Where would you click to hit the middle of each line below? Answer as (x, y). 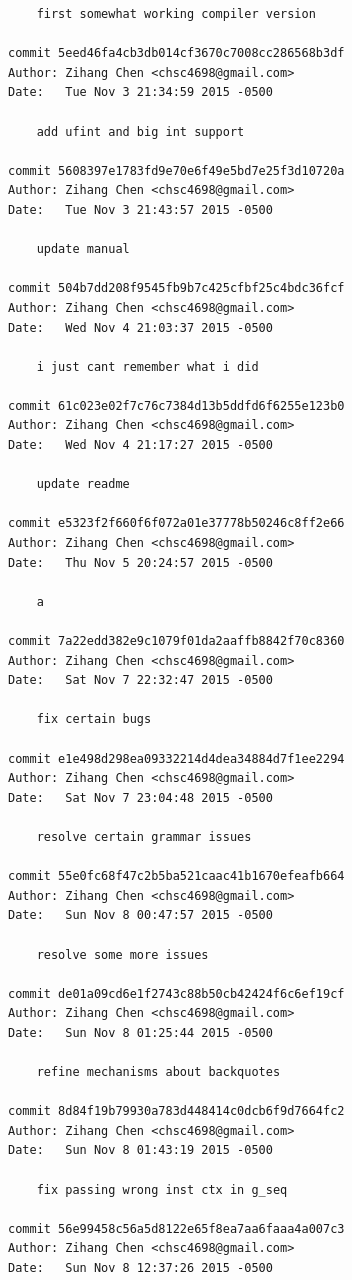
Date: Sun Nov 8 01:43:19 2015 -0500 (140, 1150)
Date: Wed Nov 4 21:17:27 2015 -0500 (140, 445)
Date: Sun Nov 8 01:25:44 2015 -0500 (140, 1032)
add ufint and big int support (140, 131)
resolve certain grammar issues (144, 836)
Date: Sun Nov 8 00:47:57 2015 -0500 (140, 915)
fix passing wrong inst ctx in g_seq (162, 1189)
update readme (83, 484)
